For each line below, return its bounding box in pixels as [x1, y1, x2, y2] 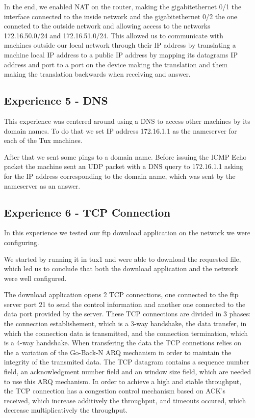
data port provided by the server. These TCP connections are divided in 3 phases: [4, 308, 251, 319]
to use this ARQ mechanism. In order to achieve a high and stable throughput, [4, 376, 242, 386]
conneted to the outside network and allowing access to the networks [4, 21, 210, 31]
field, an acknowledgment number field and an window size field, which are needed [4, 366, 251, 377]
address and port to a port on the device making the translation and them [4, 59, 228, 69]
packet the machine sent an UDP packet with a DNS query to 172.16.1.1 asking [4, 161, 244, 171]
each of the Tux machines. [4, 135, 82, 145]
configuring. [4, 237, 39, 247]
